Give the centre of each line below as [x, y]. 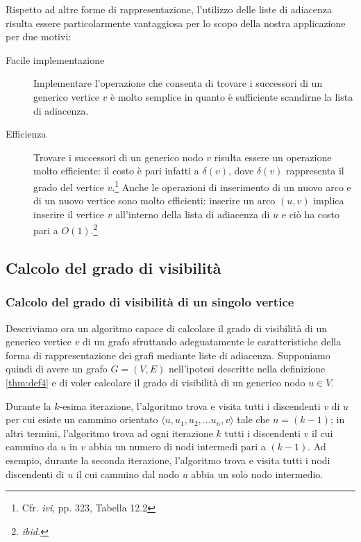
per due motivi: [39, 36]
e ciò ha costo [311, 214]
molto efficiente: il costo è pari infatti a [116, 171]
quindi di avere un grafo [57, 369]
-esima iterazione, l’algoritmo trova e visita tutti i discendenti [190, 405]
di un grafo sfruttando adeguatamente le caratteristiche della [212, 342]
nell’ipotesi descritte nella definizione [247, 369]
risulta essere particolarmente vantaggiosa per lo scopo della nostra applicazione [176, 23]
